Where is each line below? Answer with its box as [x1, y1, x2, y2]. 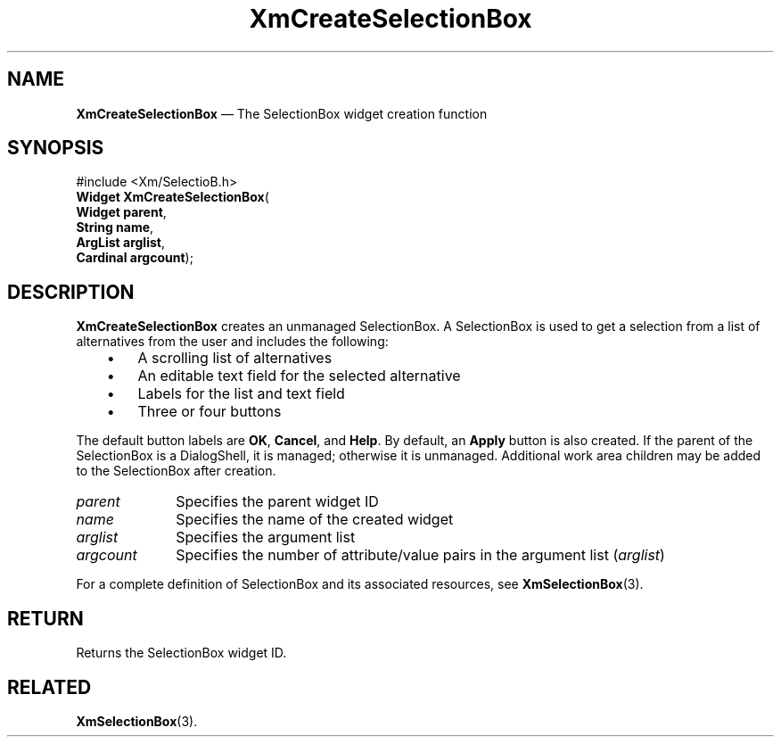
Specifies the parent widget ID [176, 492, 379, 511]
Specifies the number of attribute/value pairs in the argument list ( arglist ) [176, 546, 665, 565]
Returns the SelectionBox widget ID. [76, 645, 287, 661]
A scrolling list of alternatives [137, 349, 333, 368]
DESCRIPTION [7, 280, 135, 303]
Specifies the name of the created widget [176, 510, 454, 529]
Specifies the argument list [176, 528, 356, 547]
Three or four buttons [137, 402, 282, 421]
